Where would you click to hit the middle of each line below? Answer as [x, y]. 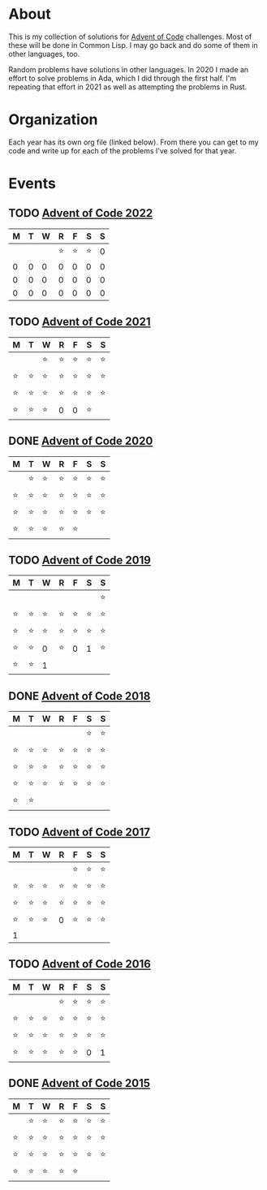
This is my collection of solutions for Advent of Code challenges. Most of [130, 37]
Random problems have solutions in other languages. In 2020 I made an [129, 69]
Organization [53, 120]
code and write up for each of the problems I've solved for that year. [123, 150]
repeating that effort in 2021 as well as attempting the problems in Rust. [128, 87]
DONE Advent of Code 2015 [80, 1083]
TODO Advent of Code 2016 [80, 964]
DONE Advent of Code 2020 [81, 441]
